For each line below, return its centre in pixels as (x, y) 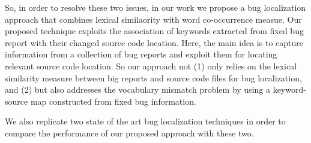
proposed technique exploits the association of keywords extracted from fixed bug (154, 31)
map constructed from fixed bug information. (113, 101)
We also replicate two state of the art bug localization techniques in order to (145, 121)
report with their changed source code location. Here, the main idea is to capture (154, 42)
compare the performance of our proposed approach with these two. (129, 133)
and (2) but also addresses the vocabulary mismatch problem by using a (137, 89)
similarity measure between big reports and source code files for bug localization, (153, 77)
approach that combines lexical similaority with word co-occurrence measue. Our (153, 19)
